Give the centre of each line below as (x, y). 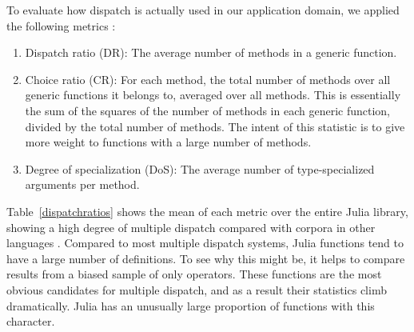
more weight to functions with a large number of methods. (168, 142)
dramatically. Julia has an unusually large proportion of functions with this (191, 305)
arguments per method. (82, 184)
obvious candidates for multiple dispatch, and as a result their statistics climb (197, 289)
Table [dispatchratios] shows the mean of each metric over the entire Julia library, (207, 211)
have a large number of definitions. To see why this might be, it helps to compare (206, 258)
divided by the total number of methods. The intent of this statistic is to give (215, 126)
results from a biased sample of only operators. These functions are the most (194, 274)
